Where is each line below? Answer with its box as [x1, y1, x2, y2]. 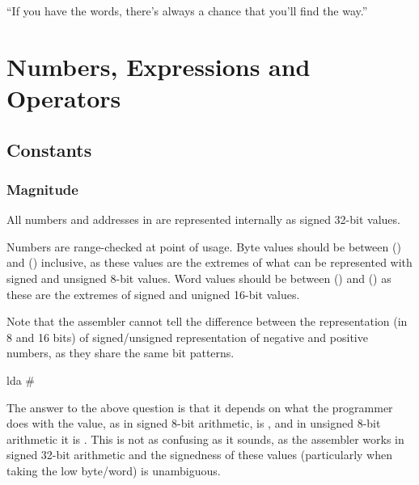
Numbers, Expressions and [6, 49, 311, 82]
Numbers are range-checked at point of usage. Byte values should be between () [6, 238, 401, 255]
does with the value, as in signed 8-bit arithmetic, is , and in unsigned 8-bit [6, 415, 381, 432]
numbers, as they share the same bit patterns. [6, 344, 235, 361]
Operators [6, 81, 121, 114]
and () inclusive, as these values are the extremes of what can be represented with [6, 254, 413, 271]
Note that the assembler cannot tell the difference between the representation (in [6, 313, 408, 330]
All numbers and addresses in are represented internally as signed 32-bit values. [6, 211, 400, 228]
